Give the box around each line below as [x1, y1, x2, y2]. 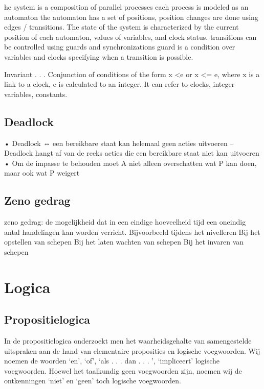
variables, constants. [4, 88, 68, 99]
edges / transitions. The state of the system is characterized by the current [4, 21, 239, 32]
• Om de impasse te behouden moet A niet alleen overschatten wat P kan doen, [4, 157, 257, 168]
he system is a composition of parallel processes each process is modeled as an [4, 2, 249, 12]
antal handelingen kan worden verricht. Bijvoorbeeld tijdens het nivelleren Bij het [4, 226, 260, 237]
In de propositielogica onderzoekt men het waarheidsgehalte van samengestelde [4, 335, 252, 346]
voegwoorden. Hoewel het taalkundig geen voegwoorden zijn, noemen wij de [4, 365, 242, 376]
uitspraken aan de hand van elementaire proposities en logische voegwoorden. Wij [4, 345, 260, 356]
